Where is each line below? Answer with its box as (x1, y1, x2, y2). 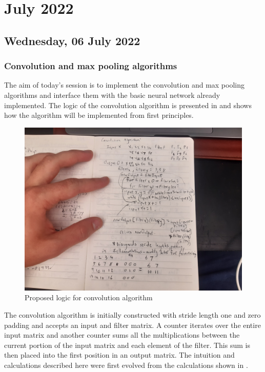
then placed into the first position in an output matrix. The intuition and (4, 349, 235, 360)
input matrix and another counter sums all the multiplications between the (4, 329, 240, 340)
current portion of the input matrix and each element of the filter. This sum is (4, 339, 250, 350)
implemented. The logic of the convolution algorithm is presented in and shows (4, 99, 252, 110)
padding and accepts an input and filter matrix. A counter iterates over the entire (4, 319, 261, 330)
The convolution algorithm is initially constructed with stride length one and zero (4, 309, 261, 320)
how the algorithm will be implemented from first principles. (4, 110, 194, 120)
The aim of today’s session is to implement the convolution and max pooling (4, 79, 244, 90)
